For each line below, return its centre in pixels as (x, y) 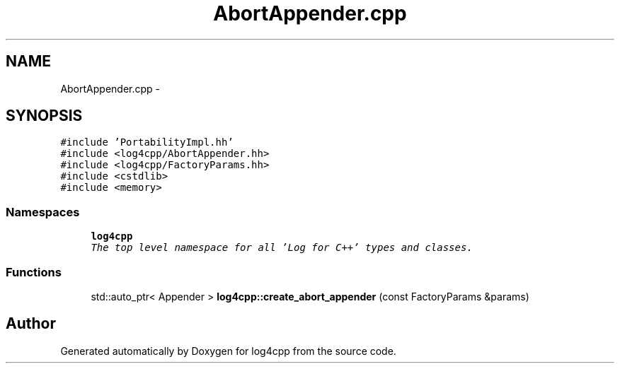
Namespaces (43, 212)
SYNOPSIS (44, 116)
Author (31, 324)
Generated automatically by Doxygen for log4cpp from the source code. (228, 351)
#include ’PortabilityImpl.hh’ (147, 142)
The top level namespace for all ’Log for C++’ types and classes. (282, 248)
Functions (34, 272)
